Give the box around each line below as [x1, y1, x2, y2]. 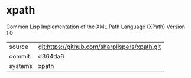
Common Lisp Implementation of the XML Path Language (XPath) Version [6, 23, 185, 30]
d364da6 [38, 52, 64, 60]
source [9, 43, 28, 51]
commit [9, 52, 30, 60]
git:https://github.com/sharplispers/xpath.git [38, 43, 161, 51]
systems [9, 61, 33, 70]
